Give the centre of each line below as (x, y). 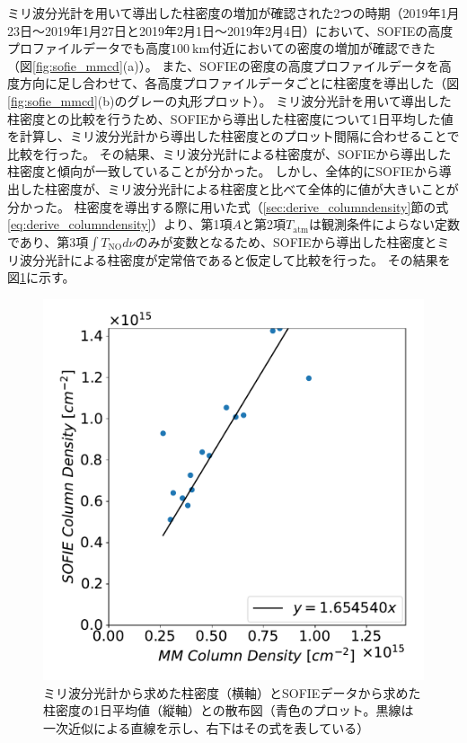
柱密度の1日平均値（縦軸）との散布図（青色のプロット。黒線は (229, 710)
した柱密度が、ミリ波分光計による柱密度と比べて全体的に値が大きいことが (239, 188)
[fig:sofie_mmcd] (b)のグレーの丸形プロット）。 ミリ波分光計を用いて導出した (229, 100)
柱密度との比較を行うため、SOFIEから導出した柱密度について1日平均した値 (230, 118)
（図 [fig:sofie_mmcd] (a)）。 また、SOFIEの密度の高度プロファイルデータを (223, 65)
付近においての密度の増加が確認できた (322, 48)
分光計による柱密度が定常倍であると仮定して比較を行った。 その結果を (241, 259)
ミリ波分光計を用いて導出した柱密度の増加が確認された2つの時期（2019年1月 (233, 13)
